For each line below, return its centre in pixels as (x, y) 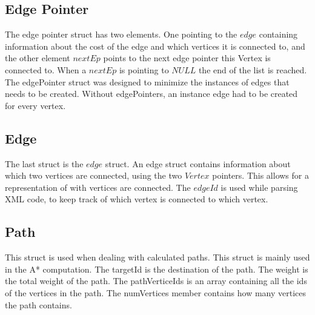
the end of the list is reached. (253, 69)
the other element (38, 58)
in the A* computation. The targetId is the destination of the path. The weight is (157, 269)
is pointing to (144, 69)
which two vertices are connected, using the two (94, 175)
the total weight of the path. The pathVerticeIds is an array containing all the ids (156, 281)
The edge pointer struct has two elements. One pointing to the (121, 34)
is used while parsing (259, 187)
